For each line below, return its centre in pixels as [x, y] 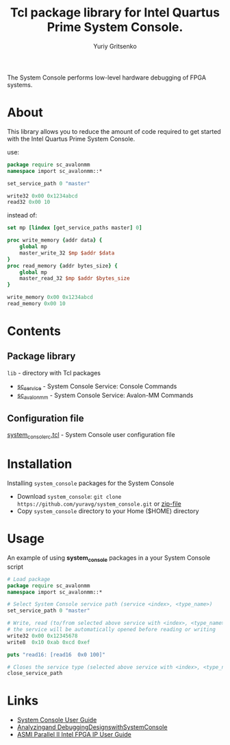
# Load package [29, 579]
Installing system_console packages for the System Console [91, 483]
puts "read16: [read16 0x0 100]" [56, 654]
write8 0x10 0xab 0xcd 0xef [49, 642]
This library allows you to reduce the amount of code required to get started [114, 131]
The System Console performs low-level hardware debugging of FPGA [107, 78]
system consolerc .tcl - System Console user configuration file [91, 436]
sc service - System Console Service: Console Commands [97, 387]
